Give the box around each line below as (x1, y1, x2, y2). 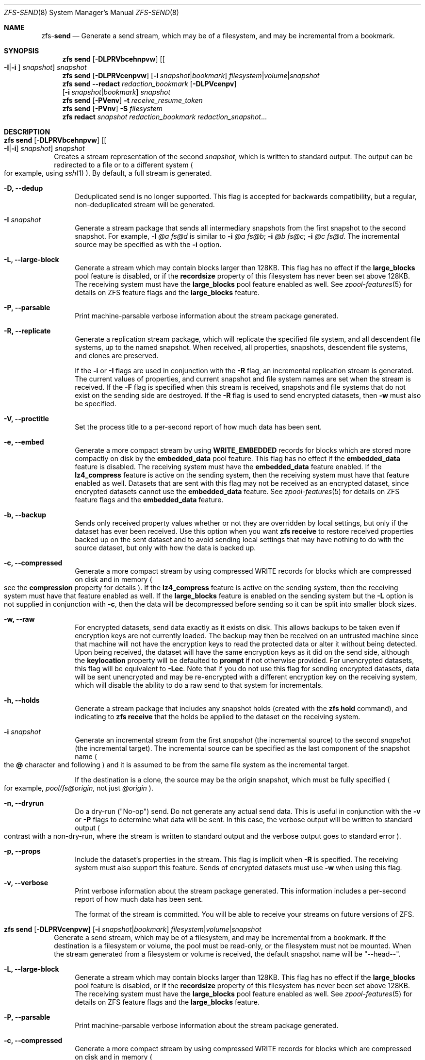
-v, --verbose (4, 878, 49, 887)
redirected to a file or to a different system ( (54, 161, 193, 169)
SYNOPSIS (4, 47, 39, 55)
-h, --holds (4, 696, 40, 704)
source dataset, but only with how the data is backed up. (75, 544, 256, 552)
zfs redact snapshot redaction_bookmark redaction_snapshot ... (62, 113, 267, 121)
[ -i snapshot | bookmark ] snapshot (62, 88, 170, 96)
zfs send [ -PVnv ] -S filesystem (62, 104, 163, 113)
